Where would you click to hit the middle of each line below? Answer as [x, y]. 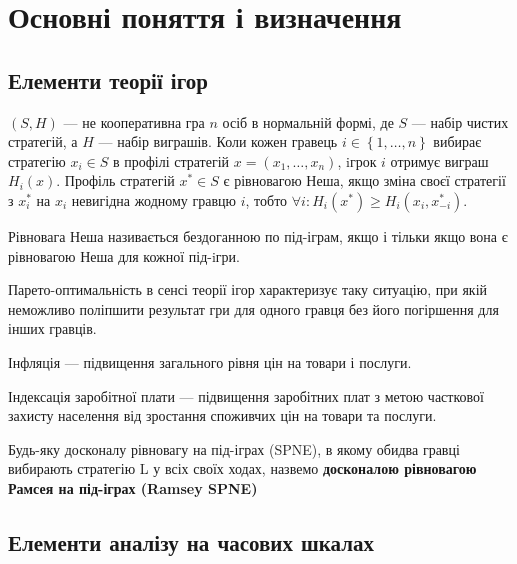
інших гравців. [52, 328]
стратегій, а [43, 141]
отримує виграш [439, 160]
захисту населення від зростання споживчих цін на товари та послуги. [222, 415]
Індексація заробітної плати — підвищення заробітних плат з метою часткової [246, 395]
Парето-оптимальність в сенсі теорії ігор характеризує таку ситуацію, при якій [248, 289]
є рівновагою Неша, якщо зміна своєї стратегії [364, 180]
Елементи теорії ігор [108, 79]
